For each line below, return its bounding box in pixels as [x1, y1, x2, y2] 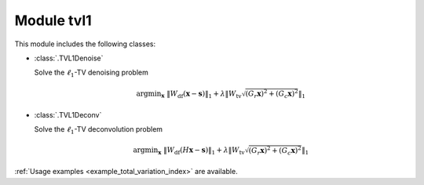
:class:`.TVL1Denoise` [34, 53, 104, 63]
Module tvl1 [14, 12, 92, 29]
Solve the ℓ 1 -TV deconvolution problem [34, 125, 163, 136]
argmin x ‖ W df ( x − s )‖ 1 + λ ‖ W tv [136, 89, 242, 100]
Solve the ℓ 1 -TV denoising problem [34, 67, 149, 79]
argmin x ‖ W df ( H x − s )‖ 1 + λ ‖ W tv [133, 146, 245, 157]
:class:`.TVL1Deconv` [34, 110, 102, 119]
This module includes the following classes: [14, 39, 156, 49]
